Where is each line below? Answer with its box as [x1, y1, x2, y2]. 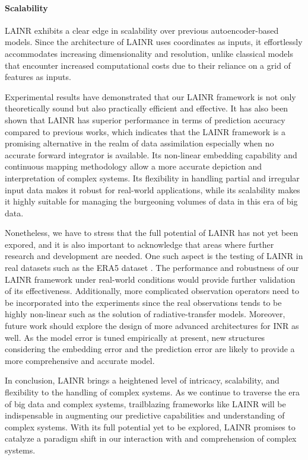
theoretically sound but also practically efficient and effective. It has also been [5, 102, 288, 114]
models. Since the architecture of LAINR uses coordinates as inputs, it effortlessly [5, 36, 303, 48]
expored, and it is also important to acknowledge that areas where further [5, 238, 274, 250]
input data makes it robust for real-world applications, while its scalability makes [5, 183, 300, 196]
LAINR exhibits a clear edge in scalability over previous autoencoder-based [5, 24, 279, 36]
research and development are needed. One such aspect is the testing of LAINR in [5, 250, 303, 262]
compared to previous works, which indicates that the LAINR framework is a [5, 125, 285, 138]
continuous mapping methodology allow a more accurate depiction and [5, 160, 262, 172]
